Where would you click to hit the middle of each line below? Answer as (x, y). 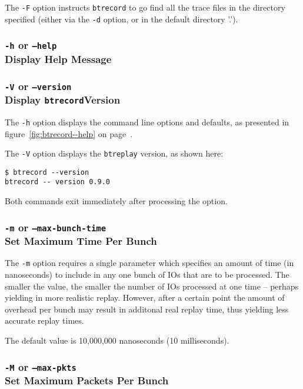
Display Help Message (58, 59)
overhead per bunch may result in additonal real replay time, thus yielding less (147, 309)
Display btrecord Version (63, 100)
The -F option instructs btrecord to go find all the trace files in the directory (145, 7)
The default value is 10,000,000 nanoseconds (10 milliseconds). (117, 340)
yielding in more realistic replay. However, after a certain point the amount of (145, 297)
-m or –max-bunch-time (56, 227)
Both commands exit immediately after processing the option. (116, 201)
